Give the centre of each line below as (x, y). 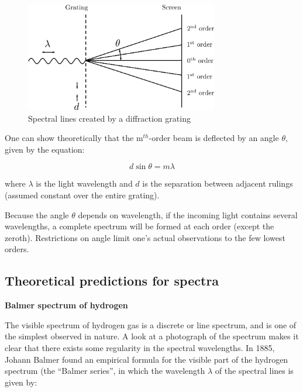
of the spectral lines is (254, 371)
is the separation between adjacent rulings (218, 183)
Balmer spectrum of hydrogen (66, 305)
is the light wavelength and (84, 183)
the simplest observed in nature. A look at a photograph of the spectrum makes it (152, 336)
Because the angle (37, 214)
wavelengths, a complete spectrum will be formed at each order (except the (140, 226)
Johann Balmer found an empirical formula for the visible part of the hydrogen (147, 359)
